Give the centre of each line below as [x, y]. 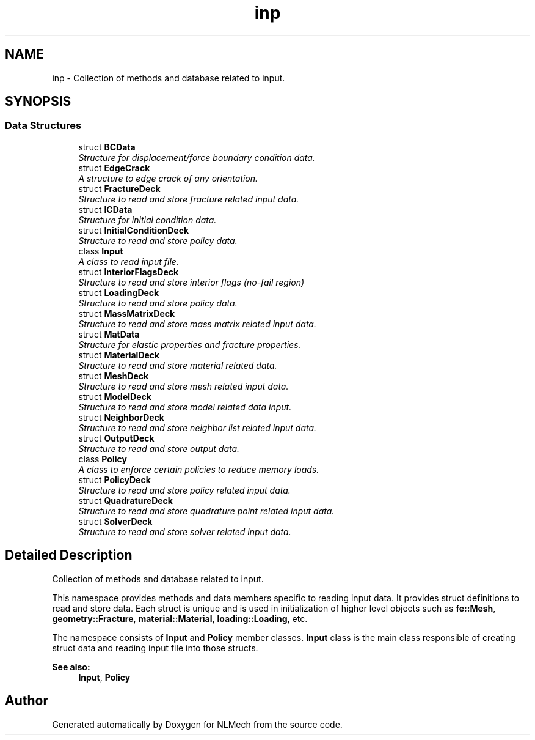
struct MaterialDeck [119, 355]
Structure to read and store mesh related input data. [184, 386]
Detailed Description [69, 555]
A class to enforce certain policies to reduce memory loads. [199, 469]
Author [27, 701]
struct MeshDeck [114, 376]
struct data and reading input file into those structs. [155, 648]
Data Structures [43, 126]
